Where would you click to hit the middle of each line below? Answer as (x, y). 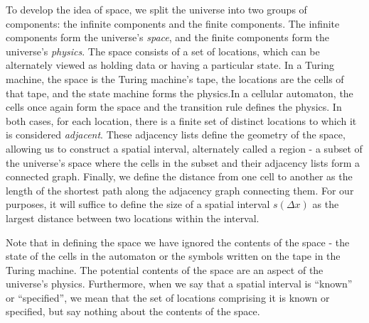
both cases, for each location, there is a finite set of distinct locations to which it (181, 120)
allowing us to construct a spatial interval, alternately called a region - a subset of (184, 148)
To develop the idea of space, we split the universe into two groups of (156, 9)
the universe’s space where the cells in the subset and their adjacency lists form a (183, 162)
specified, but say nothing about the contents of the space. (133, 311)
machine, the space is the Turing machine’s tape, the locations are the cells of (175, 78)
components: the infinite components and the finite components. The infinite (173, 23)
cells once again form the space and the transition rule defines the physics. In (174, 107)
